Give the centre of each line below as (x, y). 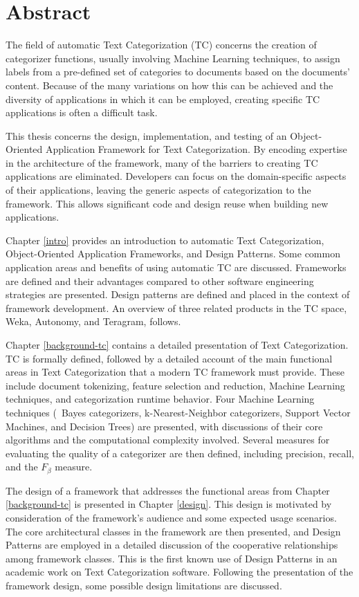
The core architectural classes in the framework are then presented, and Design (173, 531)
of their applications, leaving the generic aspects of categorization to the (158, 190)
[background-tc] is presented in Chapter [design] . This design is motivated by (169, 504)
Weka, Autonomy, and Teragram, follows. (93, 321)
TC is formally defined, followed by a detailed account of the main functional (169, 358)
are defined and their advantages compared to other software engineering (160, 281)
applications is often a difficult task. (82, 112)
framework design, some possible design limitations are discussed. (144, 585)
